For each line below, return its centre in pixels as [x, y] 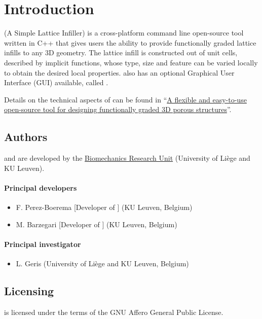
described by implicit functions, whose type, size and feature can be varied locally [131, 62]
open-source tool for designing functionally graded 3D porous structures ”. [118, 109]
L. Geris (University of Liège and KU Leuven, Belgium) [102, 263]
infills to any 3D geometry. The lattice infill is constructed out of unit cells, [121, 52]
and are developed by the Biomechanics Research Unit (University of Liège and [127, 158]
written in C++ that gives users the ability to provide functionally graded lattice [130, 42]
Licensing [29, 291]
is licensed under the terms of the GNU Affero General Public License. [114, 312]
